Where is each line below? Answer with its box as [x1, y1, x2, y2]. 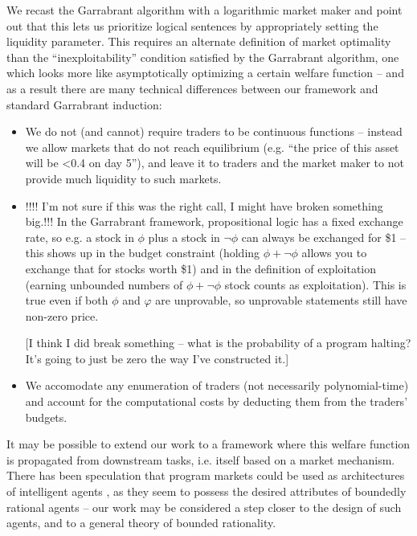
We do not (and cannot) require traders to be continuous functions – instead [25, 123, 403, 140]
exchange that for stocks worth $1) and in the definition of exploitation [25, 260, 377, 276]
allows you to [301, 244, 367, 261]
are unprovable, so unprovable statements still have [155, 292, 407, 309]
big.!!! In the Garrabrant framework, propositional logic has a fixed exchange [25, 213, 403, 230]
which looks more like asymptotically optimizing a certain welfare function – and [6, 64, 404, 81]
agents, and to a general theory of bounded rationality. [6, 514, 276, 531]
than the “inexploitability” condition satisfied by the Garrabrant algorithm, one [6, 48, 399, 65]
